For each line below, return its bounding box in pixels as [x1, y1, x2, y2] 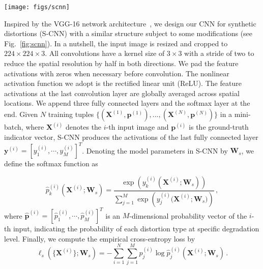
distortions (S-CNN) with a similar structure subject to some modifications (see [4, 28, 253, 39]
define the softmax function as [4, 158, 98, 169]
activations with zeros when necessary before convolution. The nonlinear [4, 68, 229, 78]
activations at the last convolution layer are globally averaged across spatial [4, 87, 240, 98]
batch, [4, 122, 23, 132]
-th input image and [106, 122, 169, 132]
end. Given [4, 109, 38, 119]
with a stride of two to [184, 48, 254, 58]
